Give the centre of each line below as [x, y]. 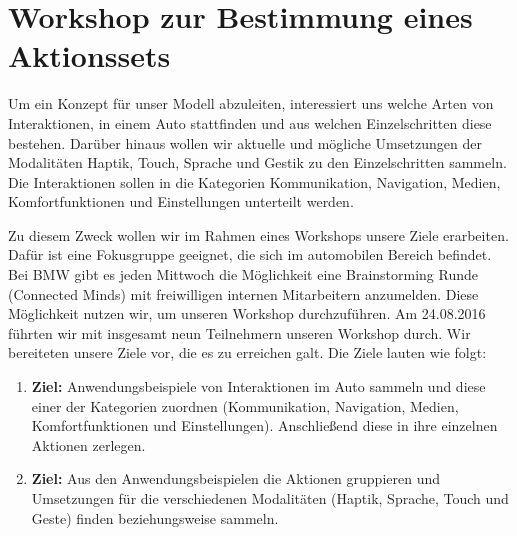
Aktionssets [89, 55]
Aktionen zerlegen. [88, 444]
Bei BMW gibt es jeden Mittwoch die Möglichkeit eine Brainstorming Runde [243, 274]
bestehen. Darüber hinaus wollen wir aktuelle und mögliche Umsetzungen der [245, 142]
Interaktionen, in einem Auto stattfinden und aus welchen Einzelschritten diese [250, 122]
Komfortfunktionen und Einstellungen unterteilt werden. [181, 201]
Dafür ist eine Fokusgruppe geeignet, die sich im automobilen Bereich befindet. [250, 254]
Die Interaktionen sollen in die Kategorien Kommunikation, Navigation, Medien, [254, 181]
